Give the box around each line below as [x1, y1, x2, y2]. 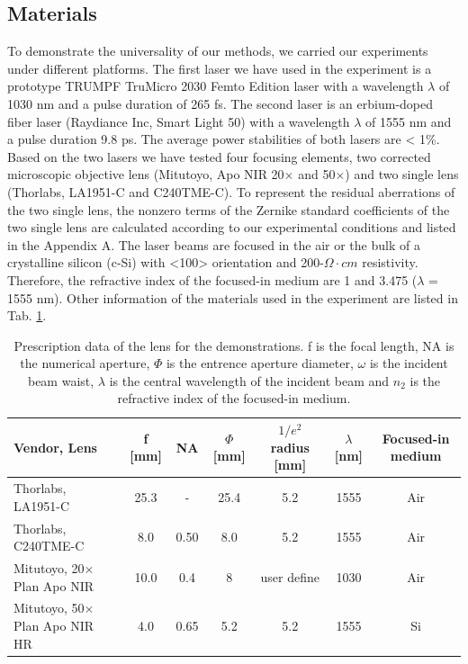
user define [260, 567, 320, 586]
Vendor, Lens [13, 437, 97, 456]
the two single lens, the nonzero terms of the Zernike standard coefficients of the [7, 200, 450, 219]
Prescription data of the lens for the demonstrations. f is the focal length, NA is [13, 336, 454, 354]
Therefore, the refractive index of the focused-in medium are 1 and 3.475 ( [7, 270, 418, 289]
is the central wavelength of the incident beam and [109, 371, 390, 390]
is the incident [369, 354, 448, 372]
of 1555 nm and [365, 112, 452, 130]
